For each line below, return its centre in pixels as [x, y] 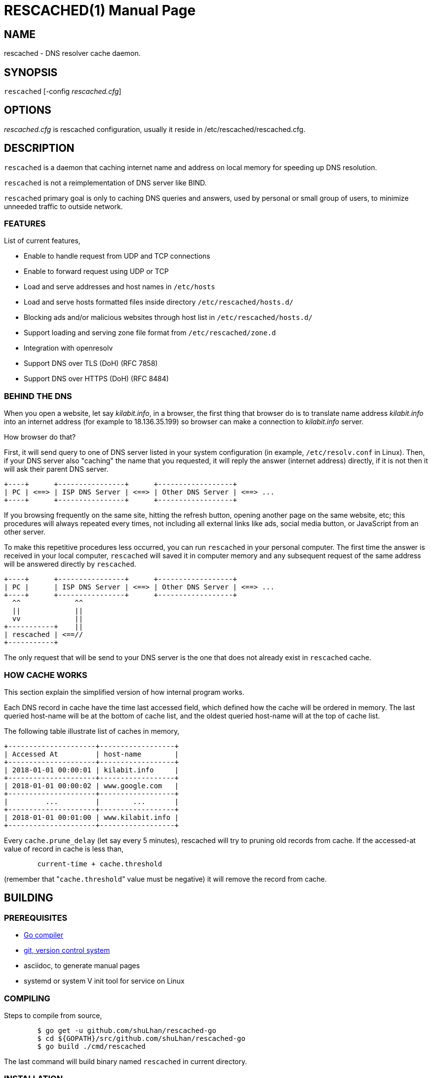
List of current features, [42, 241]
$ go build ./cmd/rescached [91, 1046]
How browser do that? [40, 437]
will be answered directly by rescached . [70, 564]
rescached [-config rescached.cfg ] [63, 91]
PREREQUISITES [36, 918]
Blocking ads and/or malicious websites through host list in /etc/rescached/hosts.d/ [168, 317]
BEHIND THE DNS [38, 396]
